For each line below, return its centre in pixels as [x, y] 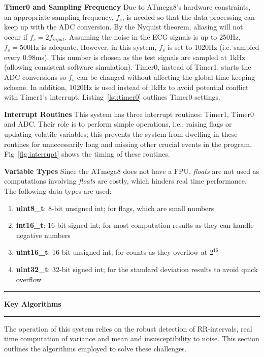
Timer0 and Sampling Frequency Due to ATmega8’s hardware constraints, [127, 7]
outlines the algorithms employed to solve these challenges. [95, 348]
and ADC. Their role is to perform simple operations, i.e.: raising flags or [118, 124]
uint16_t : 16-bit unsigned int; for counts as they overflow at [112, 252]
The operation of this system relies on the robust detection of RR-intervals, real [128, 328]
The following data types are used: [58, 190]
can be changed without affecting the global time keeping [166, 77]
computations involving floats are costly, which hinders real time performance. [125, 181]
